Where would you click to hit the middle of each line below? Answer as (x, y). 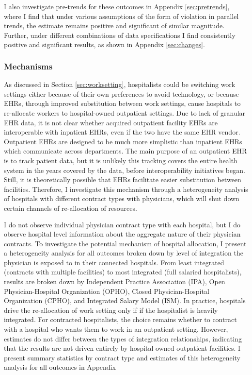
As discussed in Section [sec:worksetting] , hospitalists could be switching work (120, 84)
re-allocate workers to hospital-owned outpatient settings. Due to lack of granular (125, 112)
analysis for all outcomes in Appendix (60, 367)
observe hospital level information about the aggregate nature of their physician (122, 234)
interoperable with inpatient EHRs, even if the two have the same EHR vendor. (122, 132)
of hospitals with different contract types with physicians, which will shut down (122, 198)
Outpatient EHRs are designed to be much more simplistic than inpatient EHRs (123, 141)
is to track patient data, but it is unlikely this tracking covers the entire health (121, 160)
